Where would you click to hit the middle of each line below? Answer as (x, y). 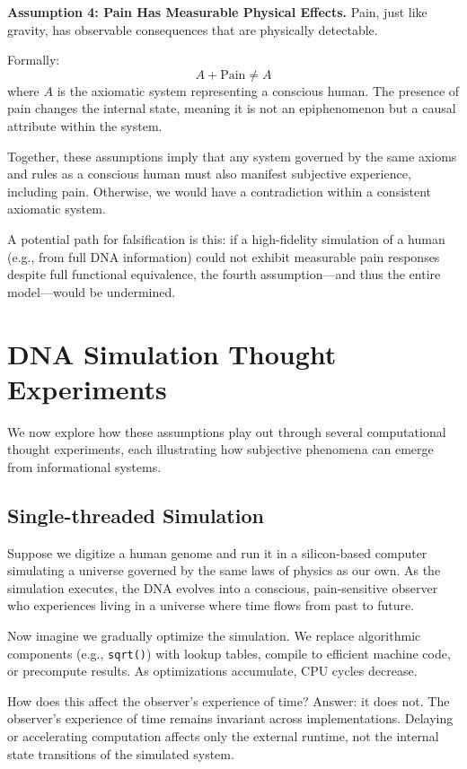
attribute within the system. (85, 125)
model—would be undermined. (92, 291)
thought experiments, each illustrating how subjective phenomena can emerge (220, 449)
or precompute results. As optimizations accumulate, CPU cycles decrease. (212, 671)
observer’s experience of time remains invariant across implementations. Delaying (230, 718)
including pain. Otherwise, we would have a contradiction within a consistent (220, 191)
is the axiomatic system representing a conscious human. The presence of (258, 90)
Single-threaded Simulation (136, 515)
